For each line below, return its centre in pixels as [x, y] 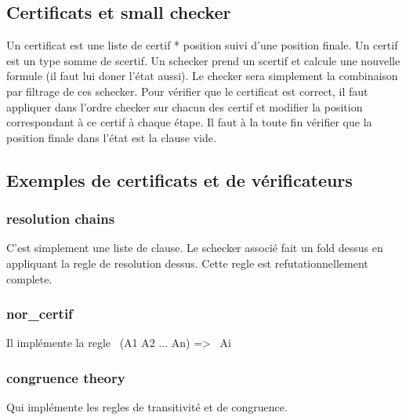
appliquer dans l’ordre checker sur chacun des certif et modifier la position [185, 106]
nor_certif [40, 314]
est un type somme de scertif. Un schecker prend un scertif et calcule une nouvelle [203, 60]
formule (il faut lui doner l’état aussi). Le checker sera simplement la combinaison [202, 76]
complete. [29, 278]
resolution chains [61, 219]
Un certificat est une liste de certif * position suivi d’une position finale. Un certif [202, 45]
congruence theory [66, 377]
